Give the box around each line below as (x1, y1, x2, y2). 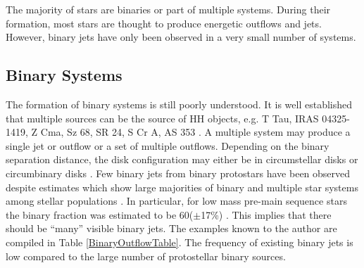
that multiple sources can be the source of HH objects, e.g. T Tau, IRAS (6, 110, 319, 125)
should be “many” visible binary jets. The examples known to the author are (6, 221, 337, 236)
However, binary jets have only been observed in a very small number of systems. (6, 30, 356, 44)
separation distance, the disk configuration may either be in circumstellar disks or (6, 152, 358, 167)
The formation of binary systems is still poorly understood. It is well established (6, 96, 353, 111)
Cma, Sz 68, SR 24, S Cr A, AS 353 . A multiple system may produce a (40, 125, 351, 139)
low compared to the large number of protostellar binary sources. (6, 248, 286, 263)
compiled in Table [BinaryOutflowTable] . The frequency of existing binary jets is (6, 234, 353, 249)
